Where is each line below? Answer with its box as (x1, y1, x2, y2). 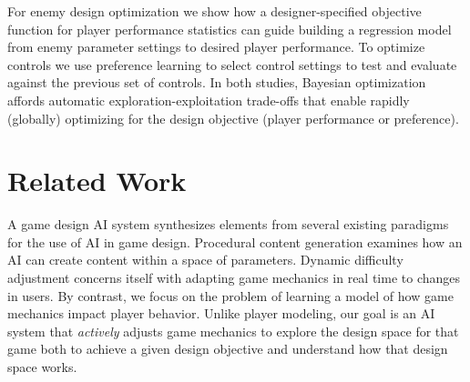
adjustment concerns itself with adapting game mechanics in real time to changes (7, 268, 461, 287)
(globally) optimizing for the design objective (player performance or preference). (7, 108, 459, 127)
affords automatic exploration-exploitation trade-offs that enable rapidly (7, 90, 410, 109)
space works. (7, 357, 77, 377)
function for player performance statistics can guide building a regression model (7, 19, 452, 38)
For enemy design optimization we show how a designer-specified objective (7, 2, 422, 20)
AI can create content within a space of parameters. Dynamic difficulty (7, 250, 404, 269)
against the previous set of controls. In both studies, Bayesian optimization (7, 73, 426, 92)
